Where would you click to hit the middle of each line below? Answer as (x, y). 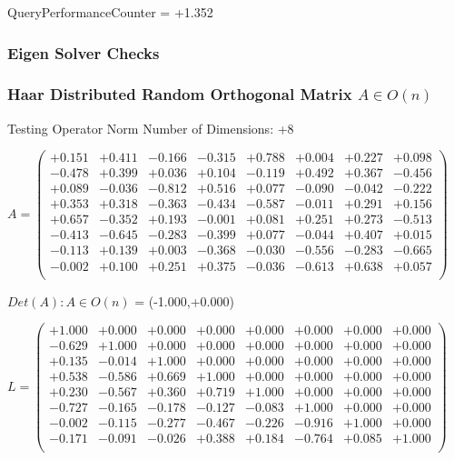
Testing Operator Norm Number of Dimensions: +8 (151, 128)
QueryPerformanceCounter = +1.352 (110, 12)
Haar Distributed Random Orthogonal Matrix (180, 94)
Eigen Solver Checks (84, 52)
